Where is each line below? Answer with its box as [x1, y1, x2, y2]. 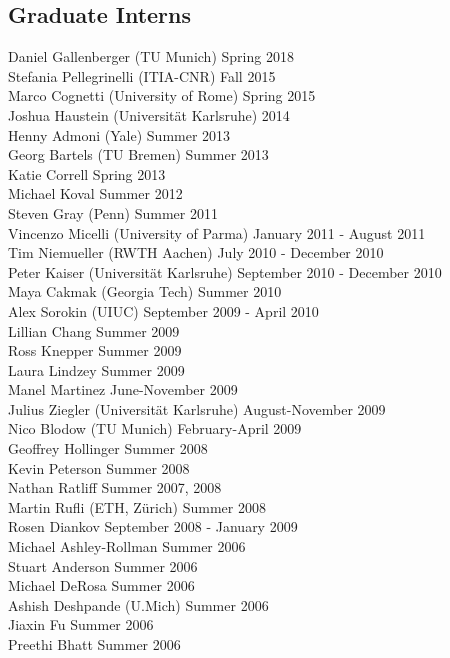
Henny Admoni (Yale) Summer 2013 [8, 124, 231, 145]
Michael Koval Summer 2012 [8, 183, 183, 204]
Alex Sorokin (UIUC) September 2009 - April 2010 [8, 300, 319, 321]
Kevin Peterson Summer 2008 [8, 457, 190, 478]
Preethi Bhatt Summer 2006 [8, 634, 181, 655]
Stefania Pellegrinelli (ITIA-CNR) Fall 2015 [8, 65, 276, 86]
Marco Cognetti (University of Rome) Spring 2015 [8, 85, 316, 106]
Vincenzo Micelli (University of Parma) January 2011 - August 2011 [8, 222, 426, 243]
